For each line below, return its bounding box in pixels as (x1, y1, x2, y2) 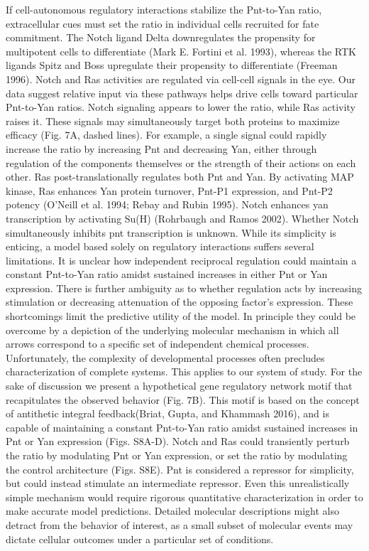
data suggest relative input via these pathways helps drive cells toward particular (6, 85, 358, 100)
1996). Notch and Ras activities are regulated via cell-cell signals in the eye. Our (6, 71, 356, 86)
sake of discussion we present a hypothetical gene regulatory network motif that (6, 378, 353, 393)
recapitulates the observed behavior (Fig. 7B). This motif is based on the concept (6, 392, 360, 407)
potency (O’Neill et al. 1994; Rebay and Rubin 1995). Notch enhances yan (6, 197, 329, 212)
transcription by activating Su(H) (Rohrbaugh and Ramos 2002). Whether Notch (6, 210, 359, 225)
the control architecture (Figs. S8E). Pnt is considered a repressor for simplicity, (6, 461, 354, 476)
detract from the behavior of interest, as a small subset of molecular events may (6, 517, 353, 532)
